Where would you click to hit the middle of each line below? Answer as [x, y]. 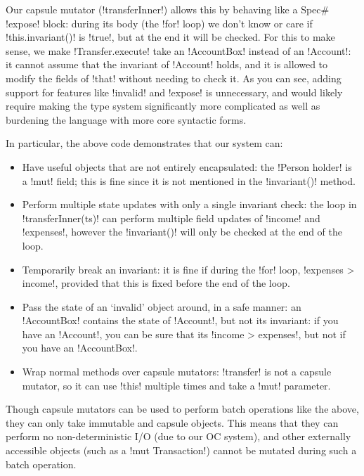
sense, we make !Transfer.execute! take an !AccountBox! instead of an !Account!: [178, 50]
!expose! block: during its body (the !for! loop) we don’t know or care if [159, 23]
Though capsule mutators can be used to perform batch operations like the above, [182, 409]
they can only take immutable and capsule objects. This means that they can [172, 422]
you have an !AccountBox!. [80, 348]
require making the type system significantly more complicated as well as [163, 106]
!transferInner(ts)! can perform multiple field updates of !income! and [171, 218]
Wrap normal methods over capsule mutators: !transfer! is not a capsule [177, 372]
